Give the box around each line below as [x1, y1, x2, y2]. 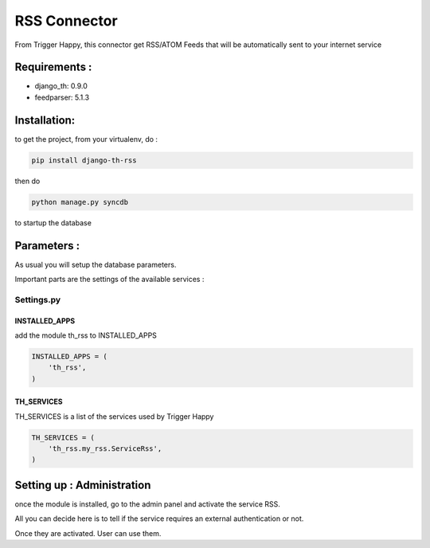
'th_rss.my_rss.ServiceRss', [48, 444, 162, 453]
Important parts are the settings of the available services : [14, 274, 205, 284]
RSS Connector [14, 12, 119, 29]
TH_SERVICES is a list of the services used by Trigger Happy [14, 411, 214, 421]
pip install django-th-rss [31, 155, 137, 165]
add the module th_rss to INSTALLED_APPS [14, 331, 157, 340]
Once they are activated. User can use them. [14, 528, 162, 538]
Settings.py [14, 294, 61, 305]
